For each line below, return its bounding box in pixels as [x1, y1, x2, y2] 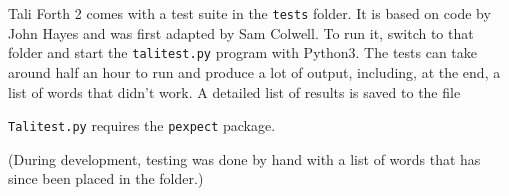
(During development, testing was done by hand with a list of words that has [8, 148, 481, 169]
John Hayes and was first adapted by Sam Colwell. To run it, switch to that [8, 22, 474, 43]
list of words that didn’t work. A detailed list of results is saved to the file [8, 81, 461, 102]
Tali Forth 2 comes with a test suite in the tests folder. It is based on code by [8, 3, 491, 23]
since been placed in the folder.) [8, 168, 204, 189]
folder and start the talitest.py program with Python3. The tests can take [8, 42, 478, 63]
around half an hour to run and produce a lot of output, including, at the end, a [8, 61, 501, 82]
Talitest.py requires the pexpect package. [8, 115, 276, 136]
